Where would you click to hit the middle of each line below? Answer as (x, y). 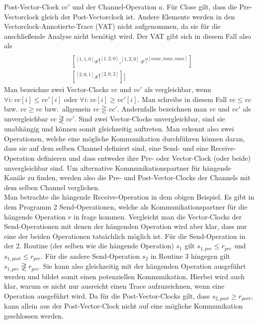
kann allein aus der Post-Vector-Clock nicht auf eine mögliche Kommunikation (124, 306)
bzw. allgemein (68, 109)
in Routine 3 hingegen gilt (190, 256)
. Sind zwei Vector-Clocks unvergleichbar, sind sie (150, 119)
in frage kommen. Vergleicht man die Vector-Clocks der (158, 216)
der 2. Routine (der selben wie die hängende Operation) (89, 246)
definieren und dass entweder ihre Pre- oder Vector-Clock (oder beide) (144, 158)
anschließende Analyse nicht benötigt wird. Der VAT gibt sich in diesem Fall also (128, 36)
